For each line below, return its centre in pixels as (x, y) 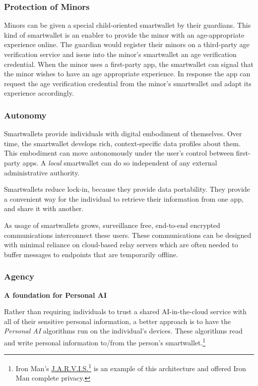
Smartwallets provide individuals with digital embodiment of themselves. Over (123, 134)
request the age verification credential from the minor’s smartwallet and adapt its (128, 83)
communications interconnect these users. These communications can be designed (128, 235)
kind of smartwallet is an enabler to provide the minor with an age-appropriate (124, 34)
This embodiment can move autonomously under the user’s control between (119, 153)
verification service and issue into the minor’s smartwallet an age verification (120, 54)
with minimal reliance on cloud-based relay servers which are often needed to (121, 245)
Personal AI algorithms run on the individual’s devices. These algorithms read (123, 331)
